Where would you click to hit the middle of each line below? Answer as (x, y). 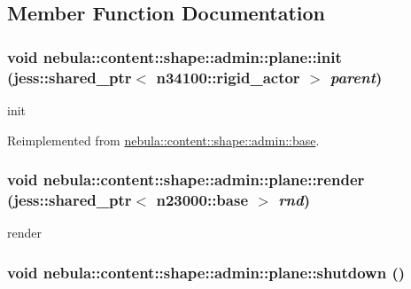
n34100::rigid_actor (228, 77)
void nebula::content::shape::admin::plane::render (186, 180)
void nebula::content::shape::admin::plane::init (174, 56)
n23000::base (202, 199)
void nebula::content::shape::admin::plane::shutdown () (206, 272)
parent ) (356, 77)
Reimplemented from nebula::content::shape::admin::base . (163, 140)
